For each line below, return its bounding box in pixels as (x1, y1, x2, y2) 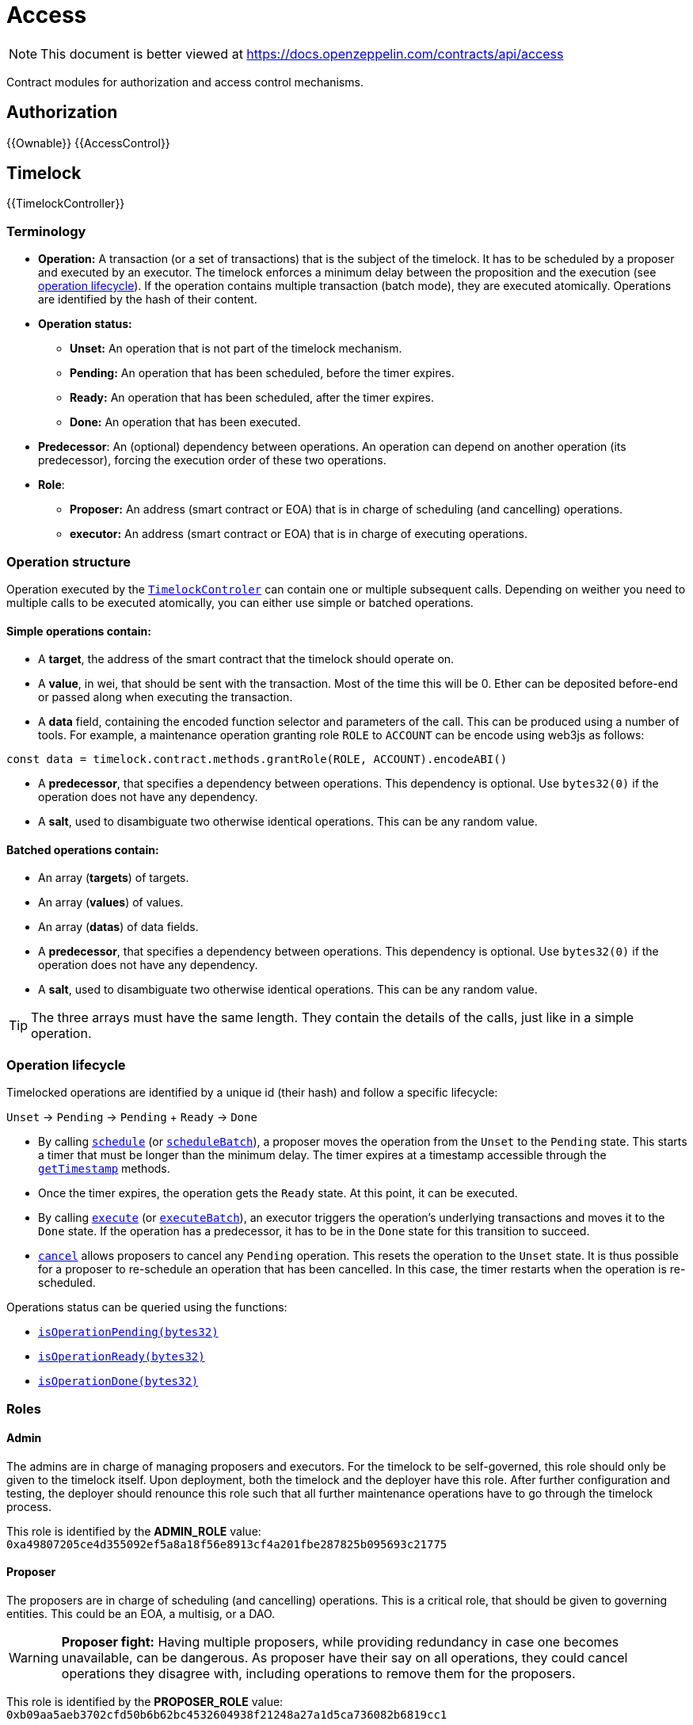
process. (6, 1499, 51, 1513)
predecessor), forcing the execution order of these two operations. (38, 453, 386, 468)
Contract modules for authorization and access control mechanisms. (6, 74, 364, 89)
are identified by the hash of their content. (38, 292, 257, 307)
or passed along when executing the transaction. (38, 690, 293, 704)
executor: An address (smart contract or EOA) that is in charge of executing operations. (70, 527, 527, 541)
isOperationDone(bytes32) (38, 1375, 199, 1388)
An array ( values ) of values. (38, 895, 184, 910)
